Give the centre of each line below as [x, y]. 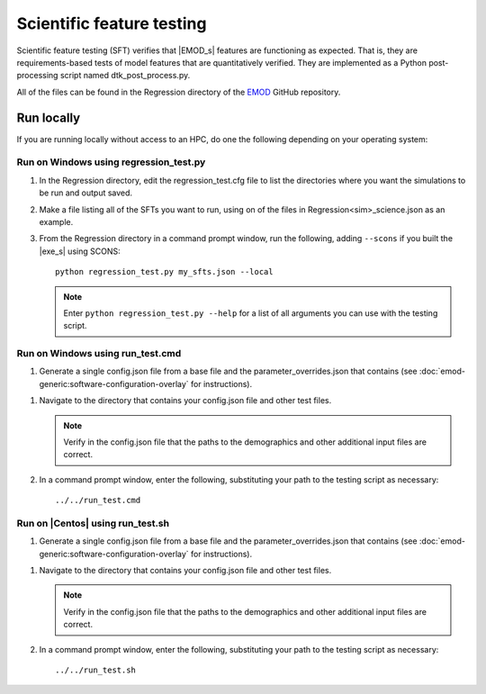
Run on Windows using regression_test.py [111, 162]
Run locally [49, 117]
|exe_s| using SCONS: [80, 251]
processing [37, 76]
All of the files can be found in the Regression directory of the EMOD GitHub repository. [179, 92]
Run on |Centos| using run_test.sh [93, 523]
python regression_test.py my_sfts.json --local [164, 272]
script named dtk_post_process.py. [125, 76]
